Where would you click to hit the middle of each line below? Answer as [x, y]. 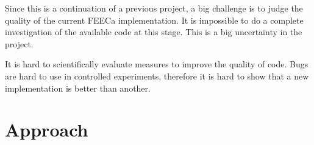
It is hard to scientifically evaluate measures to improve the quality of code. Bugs [157, 64]
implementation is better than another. [78, 88]
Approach [47, 130]
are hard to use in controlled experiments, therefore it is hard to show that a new [157, 76]
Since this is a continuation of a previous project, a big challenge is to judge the [154, 8]
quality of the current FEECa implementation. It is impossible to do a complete [154, 20]
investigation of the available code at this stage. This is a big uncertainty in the [154, 32]
